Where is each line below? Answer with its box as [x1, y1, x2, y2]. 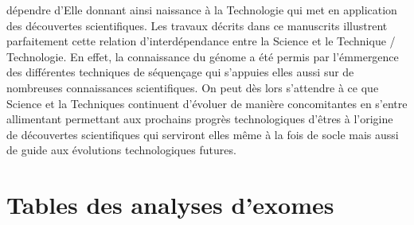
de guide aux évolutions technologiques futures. [6, 142, 236, 158]
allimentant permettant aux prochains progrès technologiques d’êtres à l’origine [6, 111, 393, 127]
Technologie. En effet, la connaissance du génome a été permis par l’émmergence [6, 48, 399, 64]
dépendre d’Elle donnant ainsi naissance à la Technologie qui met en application [6, 2, 397, 17]
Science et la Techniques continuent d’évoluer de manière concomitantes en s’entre [6, 95, 408, 111]
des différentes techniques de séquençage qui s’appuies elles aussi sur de [6, 64, 354, 80]
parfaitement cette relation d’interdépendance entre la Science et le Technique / [6, 33, 396, 49]
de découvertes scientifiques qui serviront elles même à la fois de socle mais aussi [6, 126, 399, 142]
